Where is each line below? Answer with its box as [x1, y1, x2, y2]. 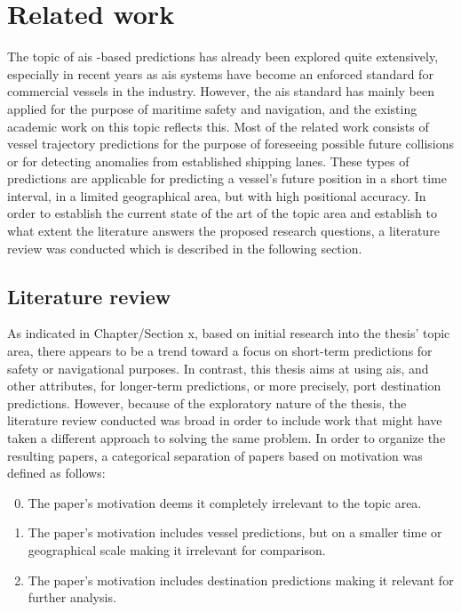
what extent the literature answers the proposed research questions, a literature [7, 221, 440, 240]
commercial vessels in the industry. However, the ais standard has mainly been [7, 82, 434, 101]
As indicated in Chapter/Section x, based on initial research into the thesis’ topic [7, 324, 450, 342]
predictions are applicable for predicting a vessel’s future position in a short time [7, 169, 447, 188]
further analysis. [28, 588, 116, 607]
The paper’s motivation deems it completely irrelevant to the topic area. [28, 493, 422, 511]
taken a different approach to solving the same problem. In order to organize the [7, 429, 446, 447]
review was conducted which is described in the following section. [7, 238, 362, 257]
